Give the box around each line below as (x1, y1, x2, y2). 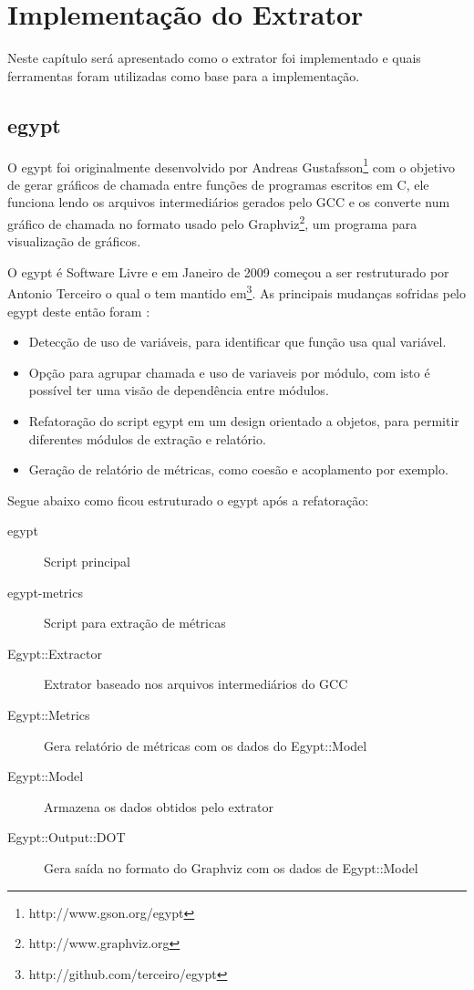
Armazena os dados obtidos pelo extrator (44, 797, 273, 816)
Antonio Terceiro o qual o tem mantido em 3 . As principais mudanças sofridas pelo (7, 281, 466, 303)
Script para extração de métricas (44, 613, 226, 632)
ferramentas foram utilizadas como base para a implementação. (7, 66, 360, 85)
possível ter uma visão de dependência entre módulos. (28, 380, 329, 400)
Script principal (44, 551, 131, 570)
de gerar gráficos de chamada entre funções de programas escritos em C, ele (7, 174, 429, 193)
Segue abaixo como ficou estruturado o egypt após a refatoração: (7, 490, 369, 509)
